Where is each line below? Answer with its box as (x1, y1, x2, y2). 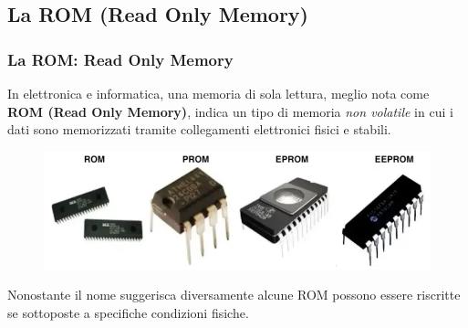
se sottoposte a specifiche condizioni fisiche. (7, 302, 249, 322)
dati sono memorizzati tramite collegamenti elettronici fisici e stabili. (7, 120, 391, 139)
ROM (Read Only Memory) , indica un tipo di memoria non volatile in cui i (7, 101, 453, 121)
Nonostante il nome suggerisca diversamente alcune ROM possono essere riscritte (7, 285, 461, 304)
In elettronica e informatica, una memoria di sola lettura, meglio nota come (7, 84, 430, 102)
